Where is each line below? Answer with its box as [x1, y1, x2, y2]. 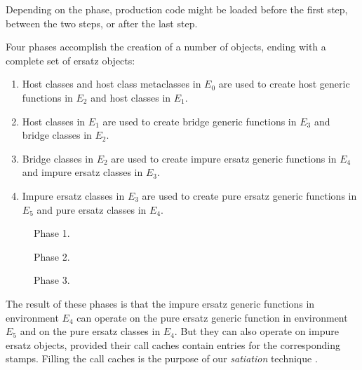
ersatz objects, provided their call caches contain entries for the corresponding [6, 337, 341, 352]
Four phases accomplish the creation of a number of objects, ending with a [6, 39, 326, 54]
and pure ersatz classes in [36, 202, 147, 217]
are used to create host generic [218, 76, 350, 91]
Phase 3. [34, 273, 70, 287]
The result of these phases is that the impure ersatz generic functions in [6, 296, 315, 310]
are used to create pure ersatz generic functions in [142, 188, 357, 203]
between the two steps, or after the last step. [6, 15, 198, 30]
